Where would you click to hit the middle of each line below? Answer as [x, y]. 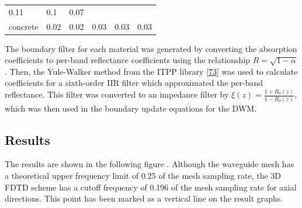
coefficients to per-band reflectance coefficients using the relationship [127, 60]
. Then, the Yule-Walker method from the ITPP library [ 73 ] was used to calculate [151, 71]
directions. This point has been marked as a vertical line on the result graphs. [144, 198]
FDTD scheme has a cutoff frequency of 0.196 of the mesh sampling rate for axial [151, 187]
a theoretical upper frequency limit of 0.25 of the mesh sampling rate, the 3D [143, 176]
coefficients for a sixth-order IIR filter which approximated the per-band [134, 83]
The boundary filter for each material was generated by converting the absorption [151, 48]
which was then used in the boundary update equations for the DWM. [131, 108]
